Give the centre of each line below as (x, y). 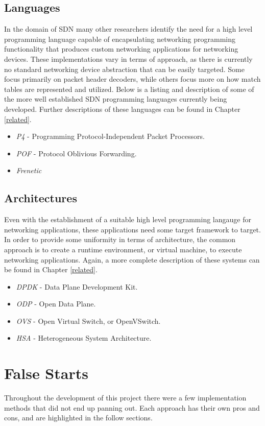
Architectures (41, 198)
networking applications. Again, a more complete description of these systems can (132, 259)
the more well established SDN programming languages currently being (116, 99)
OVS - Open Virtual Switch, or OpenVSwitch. (88, 321)
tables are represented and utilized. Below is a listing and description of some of (129, 89)
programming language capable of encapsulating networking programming (120, 39)
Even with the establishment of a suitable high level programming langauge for (128, 219)
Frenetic (29, 170)
